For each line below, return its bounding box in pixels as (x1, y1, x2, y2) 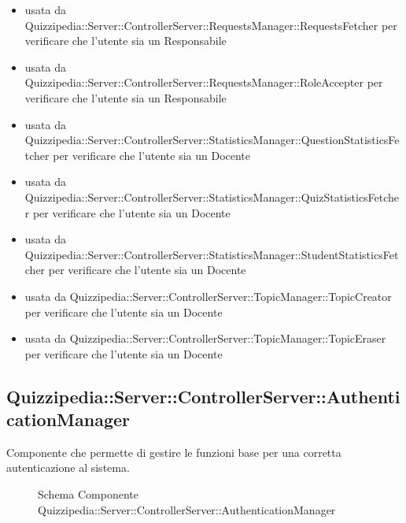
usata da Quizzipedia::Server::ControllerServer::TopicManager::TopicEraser (24, 330, 386, 347)
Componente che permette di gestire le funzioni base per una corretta (6, 443, 341, 460)
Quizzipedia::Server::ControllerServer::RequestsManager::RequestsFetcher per (24, 17, 397, 33)
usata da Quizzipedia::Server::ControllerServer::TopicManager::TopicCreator (24, 287, 392, 304)
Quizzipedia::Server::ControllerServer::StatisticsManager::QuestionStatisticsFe (24, 132, 400, 148)
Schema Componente (38, 486, 138, 503)
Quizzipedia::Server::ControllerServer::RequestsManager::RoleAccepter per (24, 74, 383, 91)
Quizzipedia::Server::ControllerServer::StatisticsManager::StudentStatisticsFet (24, 246, 399, 262)
